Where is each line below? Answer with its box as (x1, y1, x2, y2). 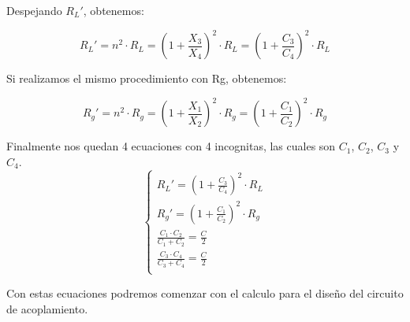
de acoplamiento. (6, 300, 88, 316)
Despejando (6, 2, 62, 18)
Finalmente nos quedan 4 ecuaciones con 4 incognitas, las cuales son (6, 138, 336, 154)
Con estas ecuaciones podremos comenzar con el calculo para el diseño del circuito (6, 284, 404, 301)
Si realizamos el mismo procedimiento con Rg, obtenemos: (6, 70, 287, 87)
